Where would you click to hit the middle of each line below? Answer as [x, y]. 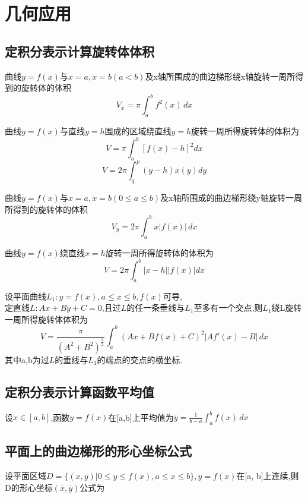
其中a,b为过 [27, 359]
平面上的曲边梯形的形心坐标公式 [98, 451]
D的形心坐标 [29, 487]
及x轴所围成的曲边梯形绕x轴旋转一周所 [220, 76]
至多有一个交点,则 [228, 308]
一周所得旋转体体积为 [46, 319]
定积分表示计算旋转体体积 [80, 51]
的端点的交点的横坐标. [140, 359]
